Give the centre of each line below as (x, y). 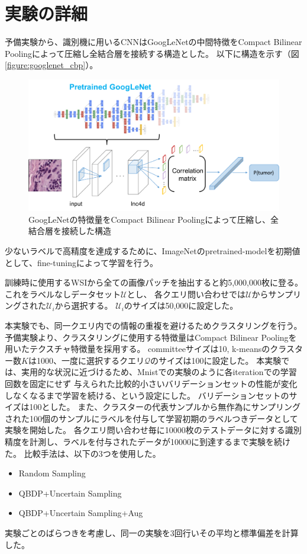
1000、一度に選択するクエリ (90, 360)
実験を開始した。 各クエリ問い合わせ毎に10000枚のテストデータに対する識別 (153, 430)
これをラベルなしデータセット (63, 294)
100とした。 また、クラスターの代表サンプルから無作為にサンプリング (165, 407)
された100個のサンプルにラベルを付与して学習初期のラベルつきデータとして (151, 418)
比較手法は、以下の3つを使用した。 (92, 453)
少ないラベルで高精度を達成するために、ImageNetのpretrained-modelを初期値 (153, 251)
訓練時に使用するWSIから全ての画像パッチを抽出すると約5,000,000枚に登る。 (154, 282)
